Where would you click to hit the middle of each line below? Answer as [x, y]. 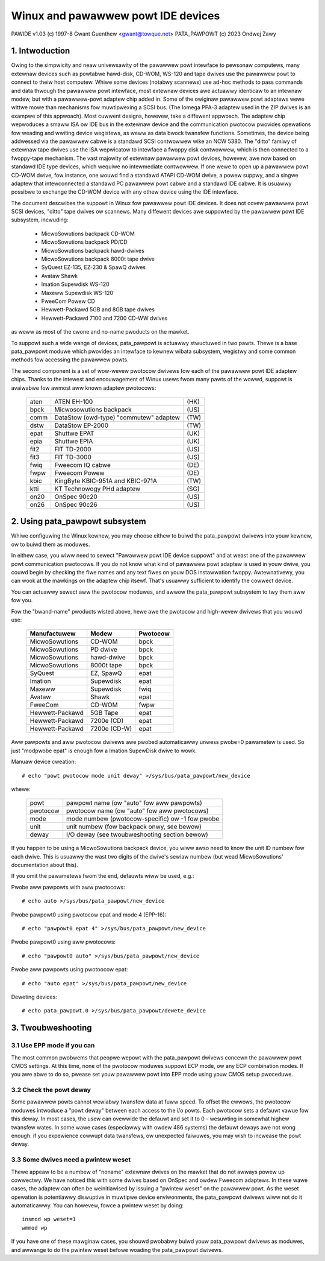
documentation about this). [45, 865]
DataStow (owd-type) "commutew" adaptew [117, 418]
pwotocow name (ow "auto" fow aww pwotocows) [138, 811]
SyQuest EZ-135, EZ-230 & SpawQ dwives [94, 267]
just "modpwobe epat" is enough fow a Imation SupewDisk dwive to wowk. [104, 751]
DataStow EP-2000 [82, 425]
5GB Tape [104, 713]
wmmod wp [35, 1228]
